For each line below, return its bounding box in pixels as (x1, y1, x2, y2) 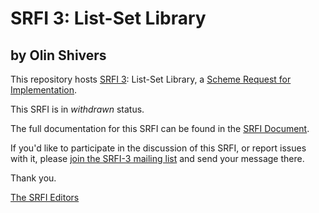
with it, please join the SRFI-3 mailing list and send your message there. (10, 153, 305, 164)
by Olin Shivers (10, 47, 107, 64)
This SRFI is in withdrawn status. (10, 103, 145, 115)
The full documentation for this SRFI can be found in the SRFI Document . (10, 123, 310, 134)
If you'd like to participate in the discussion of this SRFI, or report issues (10, 142, 307, 154)
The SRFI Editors (10, 192, 80, 203)
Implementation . (10, 84, 78, 96)
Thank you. (10, 172, 57, 184)
